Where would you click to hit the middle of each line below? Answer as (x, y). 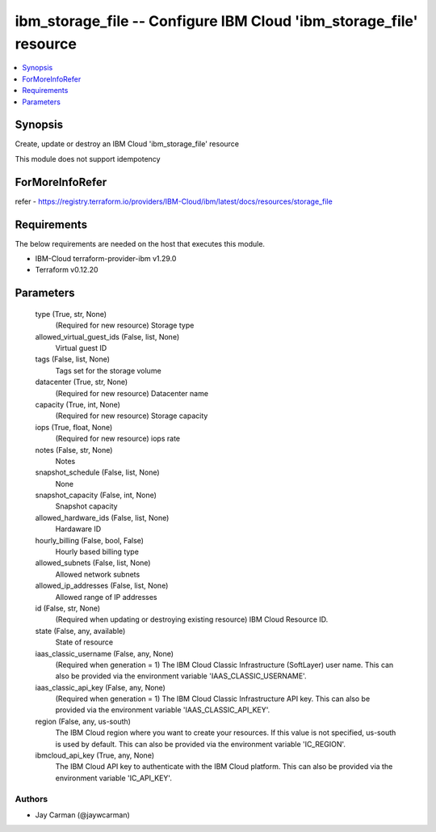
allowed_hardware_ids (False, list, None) (102, 517)
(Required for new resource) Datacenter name (132, 393)
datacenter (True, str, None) (82, 382)
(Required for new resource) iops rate (118, 439)
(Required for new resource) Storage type (125, 325)
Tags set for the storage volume (108, 370)
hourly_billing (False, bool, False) (90, 540)
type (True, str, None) (71, 314)
